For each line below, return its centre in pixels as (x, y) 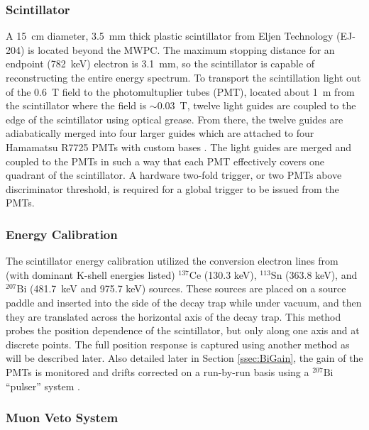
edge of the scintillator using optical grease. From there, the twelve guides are (175, 119)
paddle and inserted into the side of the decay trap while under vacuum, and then (184, 302)
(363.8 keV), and (321, 274)
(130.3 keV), (230, 274)
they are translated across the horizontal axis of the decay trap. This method (174, 316)
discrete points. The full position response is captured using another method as (178, 344)
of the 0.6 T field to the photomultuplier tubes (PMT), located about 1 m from (180, 91)
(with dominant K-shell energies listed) (90, 274)
